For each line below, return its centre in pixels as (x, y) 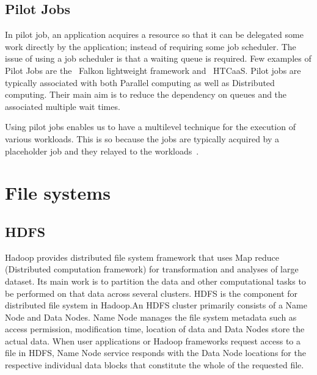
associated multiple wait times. (63, 106)
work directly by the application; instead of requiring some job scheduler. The (151, 46)
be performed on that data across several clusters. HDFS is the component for (151, 293)
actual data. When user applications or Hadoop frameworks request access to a (153, 340)
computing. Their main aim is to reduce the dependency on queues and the (146, 94)
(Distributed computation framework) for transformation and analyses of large (152, 269)
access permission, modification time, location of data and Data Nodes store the (155, 329)
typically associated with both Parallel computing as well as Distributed (140, 82)
